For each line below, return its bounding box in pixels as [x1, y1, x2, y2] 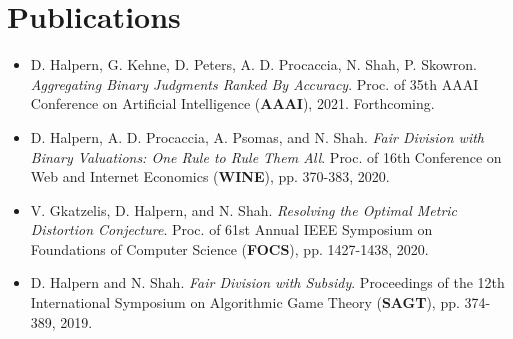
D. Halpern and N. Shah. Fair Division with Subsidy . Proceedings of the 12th [30, 272, 505, 293]
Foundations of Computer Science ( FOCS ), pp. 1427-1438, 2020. [30, 238, 429, 259]
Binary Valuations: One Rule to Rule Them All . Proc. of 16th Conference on [30, 146, 502, 167]
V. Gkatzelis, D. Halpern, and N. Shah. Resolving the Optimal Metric [30, 199, 458, 220]
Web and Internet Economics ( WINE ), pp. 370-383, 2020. [30, 166, 390, 187]
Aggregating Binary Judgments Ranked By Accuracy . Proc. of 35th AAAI [30, 73, 479, 94]
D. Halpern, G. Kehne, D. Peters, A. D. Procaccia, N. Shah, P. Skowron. [30, 54, 477, 75]
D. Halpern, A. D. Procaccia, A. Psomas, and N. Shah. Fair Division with [30, 126, 484, 147]
